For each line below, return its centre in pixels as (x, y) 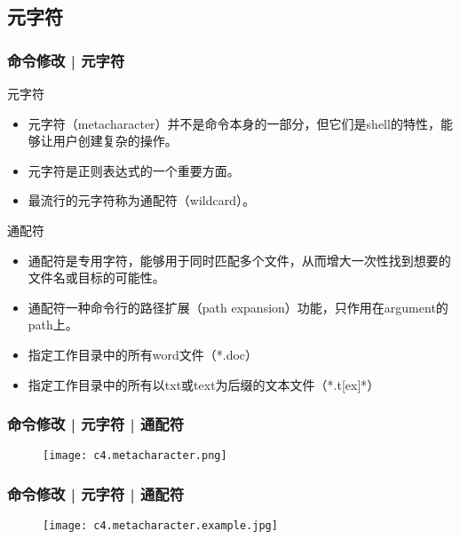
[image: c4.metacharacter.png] (135, 456)
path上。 (53, 325)
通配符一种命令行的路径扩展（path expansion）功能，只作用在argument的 (238, 307)
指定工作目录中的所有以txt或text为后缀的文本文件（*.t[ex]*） (204, 384)
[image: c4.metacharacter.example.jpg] (160, 526)
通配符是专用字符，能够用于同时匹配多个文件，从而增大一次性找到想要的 (239, 260)
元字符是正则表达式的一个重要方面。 (134, 170)
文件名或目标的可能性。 (96, 277)
